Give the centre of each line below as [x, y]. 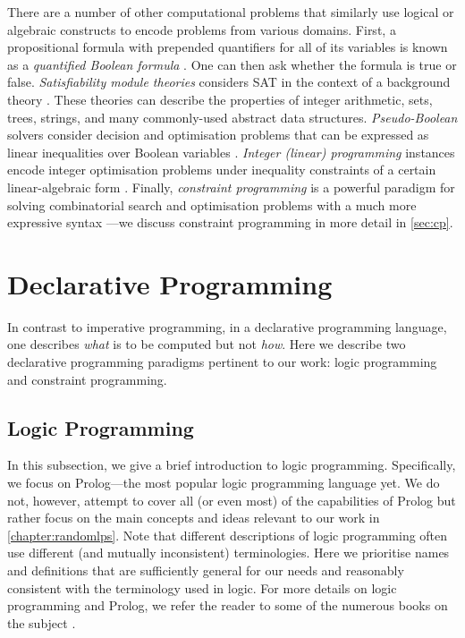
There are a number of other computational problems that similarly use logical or [231, 12]
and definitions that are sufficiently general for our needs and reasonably [206, 570]
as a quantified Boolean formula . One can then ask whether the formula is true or [232, 64]
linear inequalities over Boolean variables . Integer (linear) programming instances [231, 152]
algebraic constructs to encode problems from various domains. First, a [202, 29]
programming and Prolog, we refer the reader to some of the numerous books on [228, 605]
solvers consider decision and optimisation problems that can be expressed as [218, 135]
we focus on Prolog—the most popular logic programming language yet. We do [224, 483]
